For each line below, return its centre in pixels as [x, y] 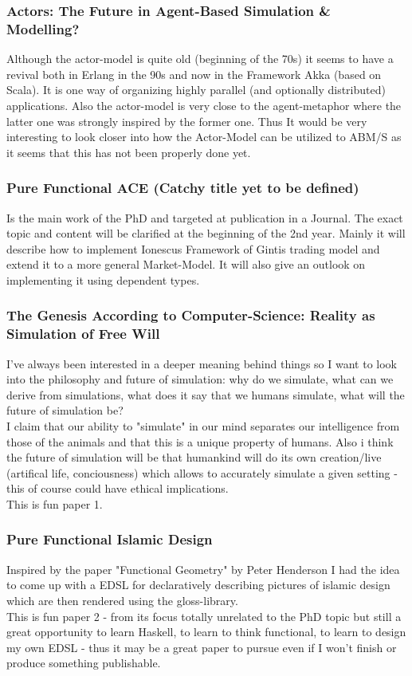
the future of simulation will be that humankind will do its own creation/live [194, 457]
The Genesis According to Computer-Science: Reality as [191, 315]
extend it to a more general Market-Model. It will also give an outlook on [186, 264]
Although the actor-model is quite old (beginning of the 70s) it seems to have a [200, 59]
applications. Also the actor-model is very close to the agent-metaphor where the [204, 105]
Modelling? [43, 28]
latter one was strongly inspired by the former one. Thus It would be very [187, 121]
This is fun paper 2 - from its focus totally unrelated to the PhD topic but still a [204, 616]
